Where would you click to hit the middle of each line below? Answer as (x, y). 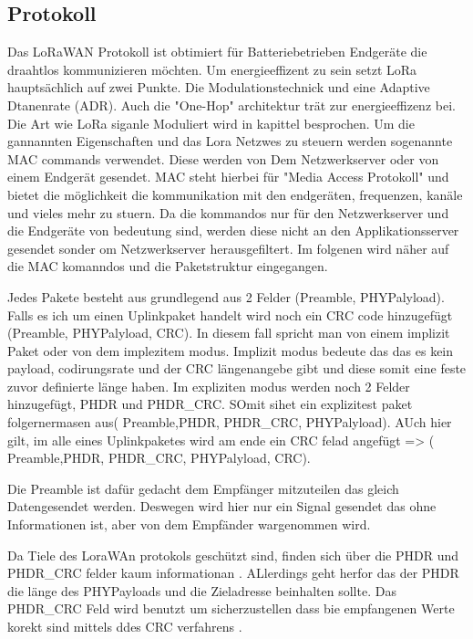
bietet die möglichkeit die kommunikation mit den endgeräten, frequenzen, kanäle (235, 194)
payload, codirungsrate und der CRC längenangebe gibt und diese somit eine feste (237, 368)
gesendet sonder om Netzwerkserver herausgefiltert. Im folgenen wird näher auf (228, 248)
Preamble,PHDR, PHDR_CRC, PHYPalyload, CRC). (159, 458)
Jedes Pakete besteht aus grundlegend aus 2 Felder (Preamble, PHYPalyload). (226, 296)
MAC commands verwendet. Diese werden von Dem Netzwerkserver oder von (223, 158)
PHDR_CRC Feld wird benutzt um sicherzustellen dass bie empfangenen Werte (231, 608)
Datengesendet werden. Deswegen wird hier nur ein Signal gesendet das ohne (222, 506)
